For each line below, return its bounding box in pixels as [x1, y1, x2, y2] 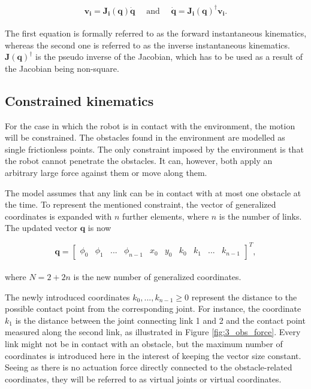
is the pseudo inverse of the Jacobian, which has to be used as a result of [35, 50, 303, 63]
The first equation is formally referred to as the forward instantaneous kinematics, [5, 27, 307, 39]
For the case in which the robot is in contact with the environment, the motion [5, 119, 295, 132]
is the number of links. [219, 209, 302, 222]
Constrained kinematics [5, 91, 154, 110]
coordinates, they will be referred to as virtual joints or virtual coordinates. [5, 372, 282, 385]
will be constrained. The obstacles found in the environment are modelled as [5, 131, 285, 144]
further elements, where [122, 209, 209, 222]
